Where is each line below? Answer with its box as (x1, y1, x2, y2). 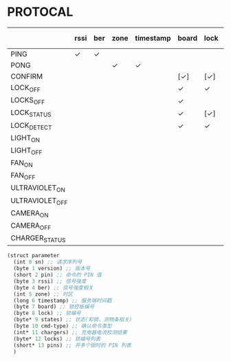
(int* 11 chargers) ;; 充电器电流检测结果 (13, 329, 127, 336)
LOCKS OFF (10, 96, 45, 107)
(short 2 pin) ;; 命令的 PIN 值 (13, 272, 102, 278)
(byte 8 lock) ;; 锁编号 (13, 310, 81, 317)
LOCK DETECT (10, 120, 52, 131)
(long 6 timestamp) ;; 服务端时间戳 (13, 297, 112, 304)
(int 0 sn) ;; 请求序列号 (13, 259, 82, 265)
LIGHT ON (10, 133, 40, 144)
